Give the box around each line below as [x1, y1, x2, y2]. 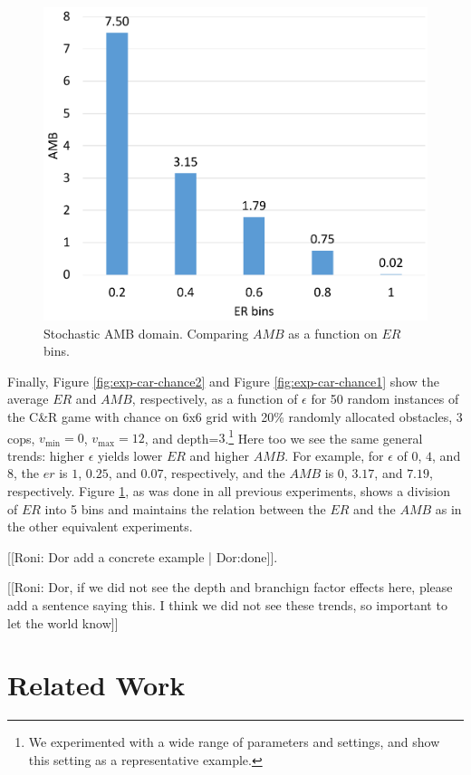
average [7, 389, 49, 408]
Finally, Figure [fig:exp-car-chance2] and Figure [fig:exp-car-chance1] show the [7, 371, 439, 390]
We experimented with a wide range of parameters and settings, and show [28, 732, 440, 751]
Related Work [7, 666, 186, 703]
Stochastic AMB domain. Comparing [43, 323, 249, 342]
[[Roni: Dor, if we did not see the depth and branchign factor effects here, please [7, 578, 453, 597]
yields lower [97, 445, 163, 464]
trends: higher [7, 445, 84, 464]
